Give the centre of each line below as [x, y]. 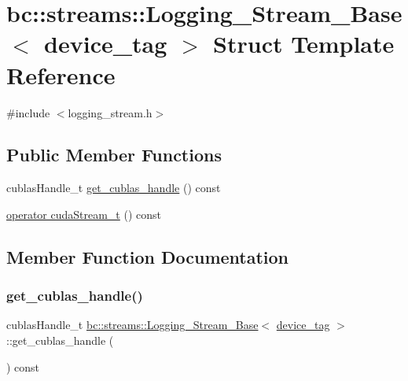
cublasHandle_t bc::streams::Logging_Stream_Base [132, 325]
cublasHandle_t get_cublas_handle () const [114, 188]
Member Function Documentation [148, 256]
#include [28, 112]
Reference [61, 74]
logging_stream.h [110, 112]
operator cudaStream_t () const [84, 214]
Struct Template [304, 44]
